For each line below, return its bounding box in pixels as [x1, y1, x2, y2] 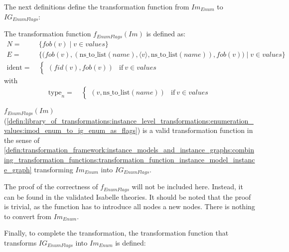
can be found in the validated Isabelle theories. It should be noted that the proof [4, 191, 251, 202]
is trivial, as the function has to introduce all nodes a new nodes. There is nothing [4, 201, 255, 212]
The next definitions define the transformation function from [4, 1, 189, 11]
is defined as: [146, 28, 186, 39]
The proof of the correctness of [4, 181, 98, 192]
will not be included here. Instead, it [132, 181, 243, 192]
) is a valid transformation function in [137, 125, 253, 135]
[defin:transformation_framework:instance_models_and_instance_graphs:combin [4, 144, 254, 155]
